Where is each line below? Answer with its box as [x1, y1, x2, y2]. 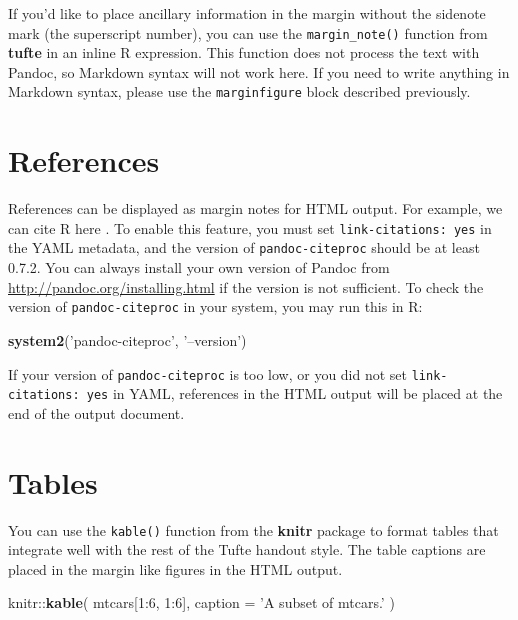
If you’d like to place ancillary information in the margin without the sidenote [8, 3, 486, 23]
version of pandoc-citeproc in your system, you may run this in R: [8, 296, 423, 317]
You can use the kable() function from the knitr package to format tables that [8, 519, 499, 540]
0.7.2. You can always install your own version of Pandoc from [8, 257, 390, 278]
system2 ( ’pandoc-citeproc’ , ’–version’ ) [8, 329, 247, 350]
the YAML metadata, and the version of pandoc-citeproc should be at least [8, 237, 480, 258]
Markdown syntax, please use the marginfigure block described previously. [8, 81, 471, 102]
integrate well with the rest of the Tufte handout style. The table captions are [8, 539, 486, 560]
